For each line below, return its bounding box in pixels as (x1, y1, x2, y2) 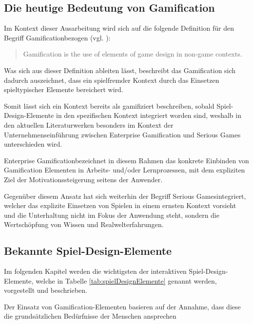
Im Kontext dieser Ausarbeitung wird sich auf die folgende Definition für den (4, 23, 234, 33)
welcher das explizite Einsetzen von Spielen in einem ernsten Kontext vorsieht (4, 200, 236, 210)
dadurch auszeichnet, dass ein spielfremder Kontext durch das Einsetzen (4, 75, 219, 85)
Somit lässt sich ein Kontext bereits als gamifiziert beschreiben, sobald (4, 100, 214, 111)
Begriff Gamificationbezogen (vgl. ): (4, 32, 111, 42)
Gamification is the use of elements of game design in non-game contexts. (23, 49, 242, 59)
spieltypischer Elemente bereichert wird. (4, 84, 123, 95)
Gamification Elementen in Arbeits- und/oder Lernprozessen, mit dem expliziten (4, 165, 245, 175)
